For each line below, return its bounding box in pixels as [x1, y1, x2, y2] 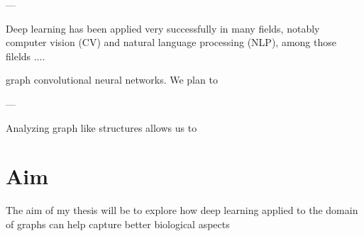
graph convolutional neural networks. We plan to [6, 72, 218, 87]
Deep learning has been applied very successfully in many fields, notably [6, 21, 320, 35]
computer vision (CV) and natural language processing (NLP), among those [6, 35, 336, 50]
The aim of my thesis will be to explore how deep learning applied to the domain [6, 203, 358, 218]
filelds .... [6, 48, 45, 63]
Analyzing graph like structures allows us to [6, 120, 197, 135]
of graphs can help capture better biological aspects [6, 216, 230, 231]
